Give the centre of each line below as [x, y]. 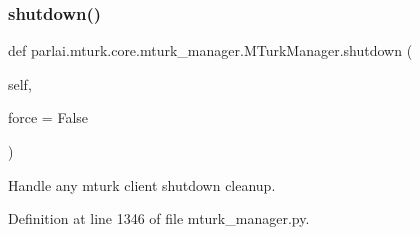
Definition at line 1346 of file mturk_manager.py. [159, 218]
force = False [48, 117]
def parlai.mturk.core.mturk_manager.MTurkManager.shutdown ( [210, 50]
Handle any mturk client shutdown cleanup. [142, 184]
